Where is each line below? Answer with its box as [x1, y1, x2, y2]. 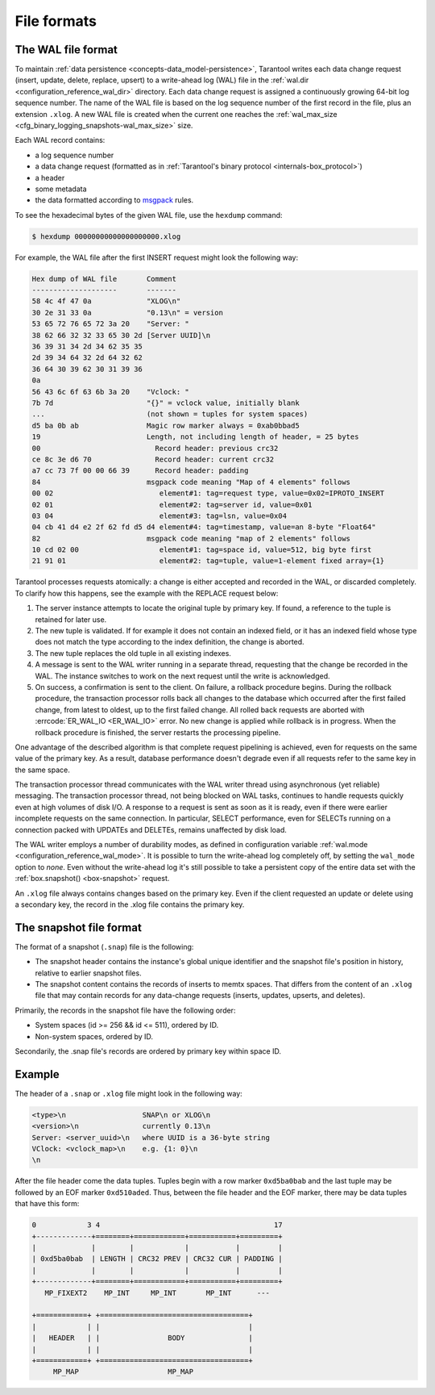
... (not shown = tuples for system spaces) [31, 410, 309, 419]
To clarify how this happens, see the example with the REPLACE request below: [14, 588, 279, 598]
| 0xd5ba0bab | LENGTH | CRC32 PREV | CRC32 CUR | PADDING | [31, 1255, 283, 1263]
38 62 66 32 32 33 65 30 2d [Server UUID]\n [31, 331, 211, 340]
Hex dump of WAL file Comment [31, 274, 177, 283]
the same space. [14, 765, 70, 775]
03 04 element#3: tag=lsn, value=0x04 [31, 511, 288, 520]
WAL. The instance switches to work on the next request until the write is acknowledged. [35, 670, 330, 681]
